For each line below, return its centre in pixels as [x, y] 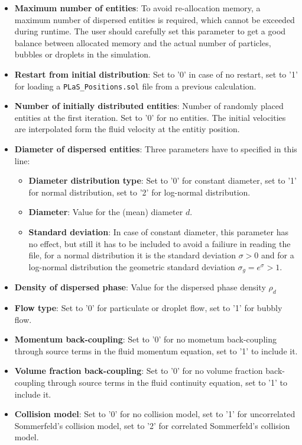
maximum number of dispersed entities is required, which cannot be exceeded [155, 19]
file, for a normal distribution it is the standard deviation [132, 255]
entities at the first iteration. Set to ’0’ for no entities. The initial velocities [150, 117]
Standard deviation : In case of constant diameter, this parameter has [159, 231]
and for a [278, 255]
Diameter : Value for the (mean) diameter [106, 212]
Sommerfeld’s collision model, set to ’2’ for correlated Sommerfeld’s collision [152, 425]
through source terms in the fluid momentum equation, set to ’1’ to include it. [156, 350]
